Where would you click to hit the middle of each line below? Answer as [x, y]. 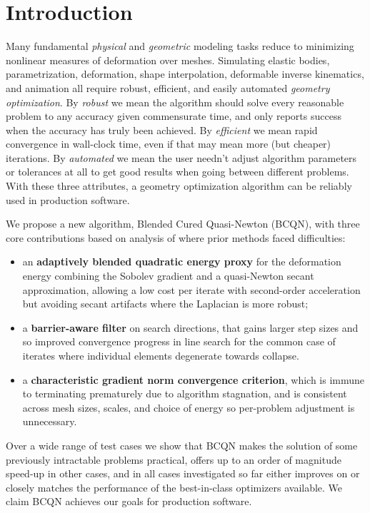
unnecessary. [50, 421]
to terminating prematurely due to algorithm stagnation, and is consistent [185, 393]
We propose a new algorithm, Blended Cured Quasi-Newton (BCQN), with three [183, 224]
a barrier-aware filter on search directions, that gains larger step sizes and [190, 327]
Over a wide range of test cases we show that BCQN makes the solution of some [182, 445]
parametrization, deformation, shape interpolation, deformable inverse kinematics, [185, 74]
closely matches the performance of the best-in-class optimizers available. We [174, 487]
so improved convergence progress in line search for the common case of [179, 341]
